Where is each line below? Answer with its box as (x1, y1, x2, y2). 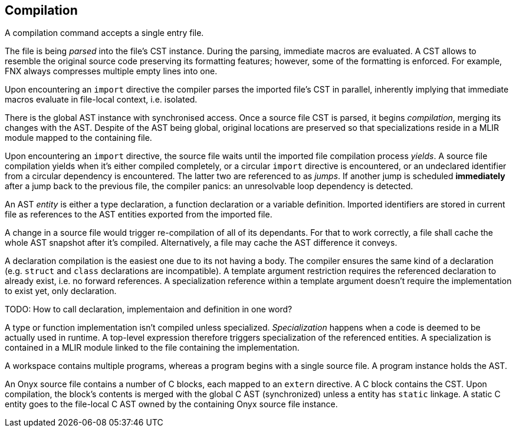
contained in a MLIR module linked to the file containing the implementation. (5, 342, 300, 353)
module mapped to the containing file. (5, 133, 152, 143)
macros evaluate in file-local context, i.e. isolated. (5, 94, 198, 105)
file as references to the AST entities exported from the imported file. (5, 209, 272, 220)
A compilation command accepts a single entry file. (5, 28, 204, 38)
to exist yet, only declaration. (5, 286, 117, 296)
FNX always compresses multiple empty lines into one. (5, 66, 218, 77)
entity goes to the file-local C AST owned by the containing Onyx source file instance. (5, 399, 338, 410)
